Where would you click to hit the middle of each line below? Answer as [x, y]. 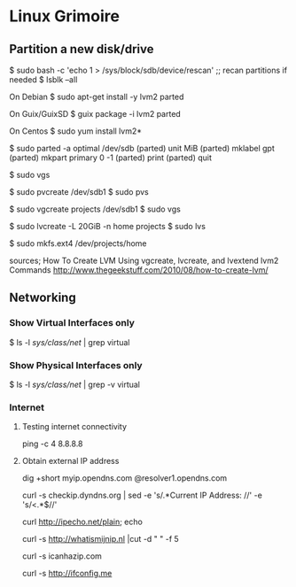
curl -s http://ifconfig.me [67, 574]
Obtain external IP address [70, 461]
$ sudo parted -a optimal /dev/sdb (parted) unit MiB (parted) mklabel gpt [142, 148]
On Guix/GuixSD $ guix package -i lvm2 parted [95, 114]
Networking [43, 298]
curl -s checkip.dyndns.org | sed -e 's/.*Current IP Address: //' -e [142, 495]
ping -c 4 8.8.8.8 [52, 444]
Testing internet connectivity [74, 427]
